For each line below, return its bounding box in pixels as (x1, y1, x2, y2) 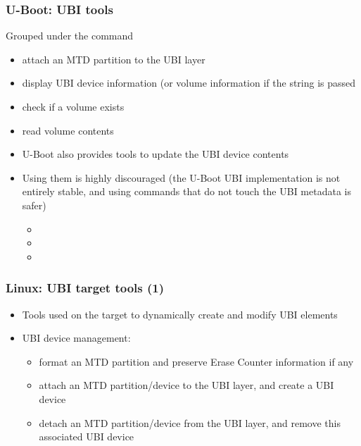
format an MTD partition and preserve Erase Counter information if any (39, 354, 354, 368)
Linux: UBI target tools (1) (6, 279, 165, 297)
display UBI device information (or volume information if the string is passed (22, 75, 356, 90)
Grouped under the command (6, 28, 134, 43)
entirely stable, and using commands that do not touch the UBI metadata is (22, 184, 351, 199)
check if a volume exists (22, 99, 125, 113)
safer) (22, 197, 46, 212)
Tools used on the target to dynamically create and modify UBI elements (22, 306, 338, 321)
